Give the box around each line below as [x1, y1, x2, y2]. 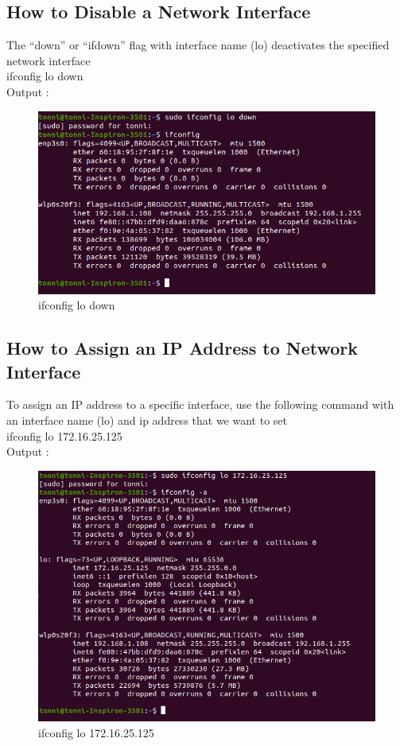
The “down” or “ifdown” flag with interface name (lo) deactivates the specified [6, 37, 390, 53]
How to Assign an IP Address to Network [6, 336, 359, 360]
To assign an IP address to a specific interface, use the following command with [6, 396, 394, 413]
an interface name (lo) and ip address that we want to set [6, 411, 287, 428]
